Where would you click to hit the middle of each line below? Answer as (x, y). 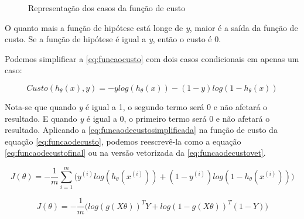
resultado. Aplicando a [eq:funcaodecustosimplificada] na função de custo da (141, 130)
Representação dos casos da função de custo (107, 8)
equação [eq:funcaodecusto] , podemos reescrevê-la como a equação (123, 141)
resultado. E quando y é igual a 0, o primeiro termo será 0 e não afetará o (137, 118)
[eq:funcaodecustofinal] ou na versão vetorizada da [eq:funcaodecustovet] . (135, 153)
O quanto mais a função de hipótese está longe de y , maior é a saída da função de (151, 27)
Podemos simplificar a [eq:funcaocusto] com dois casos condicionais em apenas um (152, 58)
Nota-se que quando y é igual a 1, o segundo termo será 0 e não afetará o (136, 106)
